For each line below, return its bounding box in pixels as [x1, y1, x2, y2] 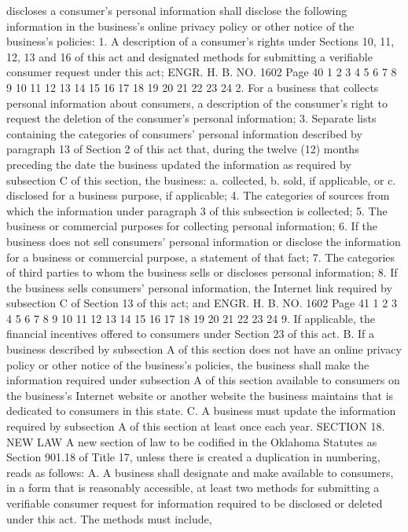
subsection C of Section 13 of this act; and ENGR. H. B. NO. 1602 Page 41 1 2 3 [6, 295, 397, 311]
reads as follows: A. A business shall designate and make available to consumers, [6, 464, 394, 480]
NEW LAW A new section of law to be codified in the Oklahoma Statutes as [6, 433, 377, 449]
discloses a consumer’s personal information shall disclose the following [6, 2, 347, 18]
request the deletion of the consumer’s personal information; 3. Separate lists [6, 110, 377, 127]
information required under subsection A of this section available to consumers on [6, 372, 400, 388]
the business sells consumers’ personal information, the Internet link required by [6, 279, 392, 295]
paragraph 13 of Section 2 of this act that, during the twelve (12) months [6, 141, 359, 157]
